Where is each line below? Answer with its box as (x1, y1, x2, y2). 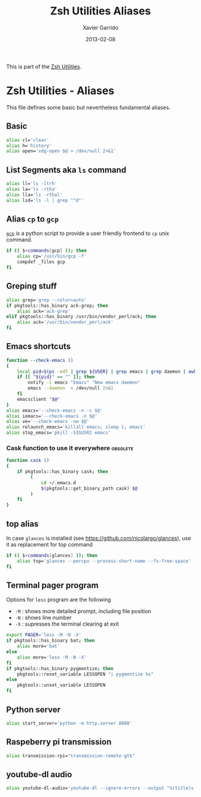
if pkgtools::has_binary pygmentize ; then (6, 665, 114, 672)
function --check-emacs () (6, 357, 74, 363)
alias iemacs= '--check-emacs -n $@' (6, 413, 98, 419)
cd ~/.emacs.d (41, 479, 77, 486)
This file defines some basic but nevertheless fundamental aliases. (6, 104, 170, 111)
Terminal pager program (6, 580, 99, 591)
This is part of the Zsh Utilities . (6, 63, 82, 70)
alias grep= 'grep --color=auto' (6, 297, 87, 303)
